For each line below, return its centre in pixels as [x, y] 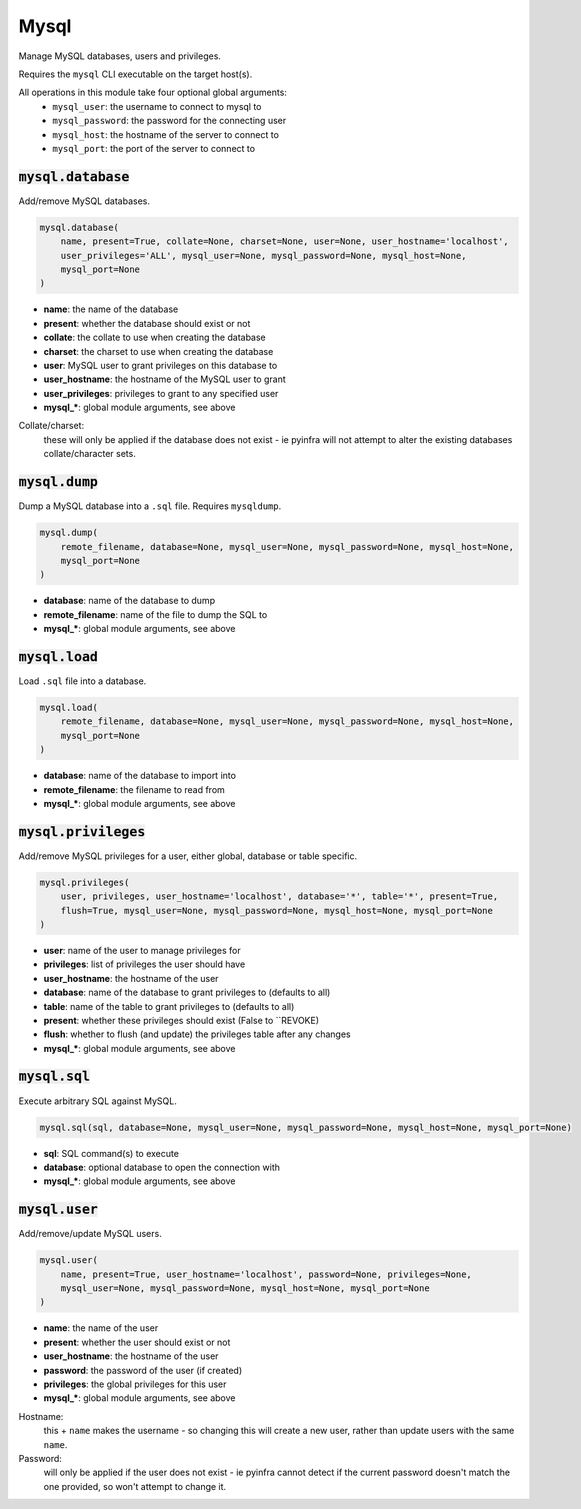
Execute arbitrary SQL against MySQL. [97, 1101]
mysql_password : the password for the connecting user [169, 121]
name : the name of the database [111, 309]
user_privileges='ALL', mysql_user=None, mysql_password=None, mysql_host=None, [263, 255]
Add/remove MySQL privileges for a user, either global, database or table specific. [188, 856]
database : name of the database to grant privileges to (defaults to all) [187, 992]
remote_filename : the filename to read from [134, 789]
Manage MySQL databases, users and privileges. [120, 56]
